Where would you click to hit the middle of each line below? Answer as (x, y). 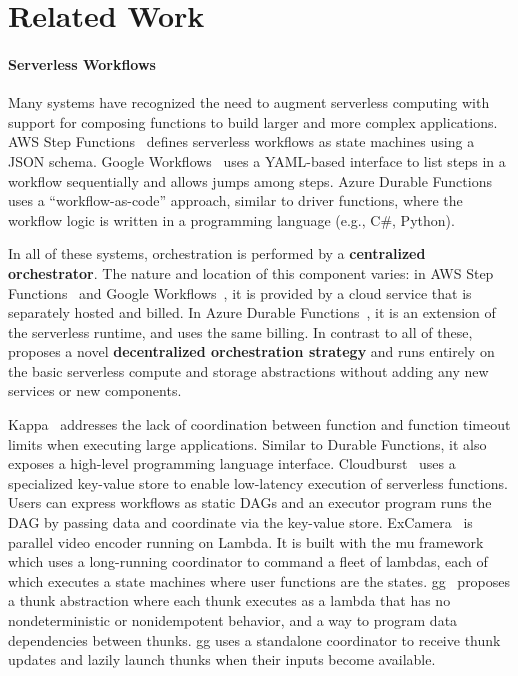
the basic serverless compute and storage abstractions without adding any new (248, 370)
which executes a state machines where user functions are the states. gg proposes (259, 580)
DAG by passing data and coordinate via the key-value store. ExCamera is (240, 522)
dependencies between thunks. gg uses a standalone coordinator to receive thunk (254, 639)
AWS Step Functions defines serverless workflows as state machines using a (241, 141)
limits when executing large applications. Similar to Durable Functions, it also (247, 443)
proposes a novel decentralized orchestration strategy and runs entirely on (251, 351)
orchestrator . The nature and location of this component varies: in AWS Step (251, 272)
